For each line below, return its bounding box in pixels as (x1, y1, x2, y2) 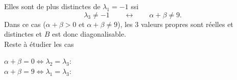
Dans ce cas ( (4, 18, 46, 29)
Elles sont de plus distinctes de (4, 1, 101, 11)
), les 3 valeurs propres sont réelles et (117, 18, 233, 29)
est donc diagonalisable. (52, 29, 126, 39)
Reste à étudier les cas (4, 38, 74, 49)
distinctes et (4, 29, 42, 39)
